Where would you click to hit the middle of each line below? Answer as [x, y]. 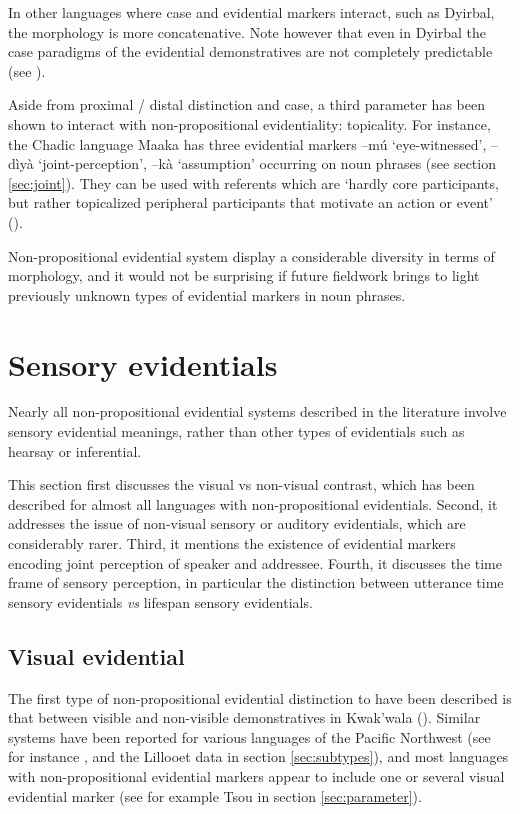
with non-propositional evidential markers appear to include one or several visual [256, 775]
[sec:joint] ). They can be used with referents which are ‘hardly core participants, [253, 182]
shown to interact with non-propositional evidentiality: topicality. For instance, [249, 123]
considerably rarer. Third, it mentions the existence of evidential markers [232, 543]
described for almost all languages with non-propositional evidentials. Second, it [253, 503]
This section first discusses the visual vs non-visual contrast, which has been [241, 484]
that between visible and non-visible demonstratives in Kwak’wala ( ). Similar [244, 717]
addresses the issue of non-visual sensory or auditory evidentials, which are [237, 523]
